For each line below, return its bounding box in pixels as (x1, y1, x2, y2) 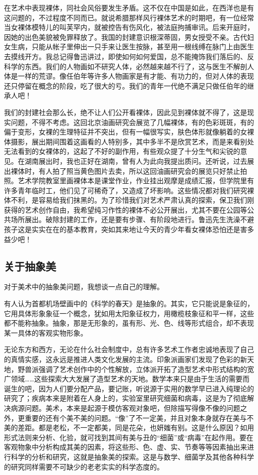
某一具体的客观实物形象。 (4, 327, 87, 338)
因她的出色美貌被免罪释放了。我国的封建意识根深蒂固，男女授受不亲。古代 (4, 31, 247, 42)
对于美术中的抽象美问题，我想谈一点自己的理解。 (4, 281, 164, 292)
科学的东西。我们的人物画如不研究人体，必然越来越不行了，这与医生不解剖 (4, 61, 247, 71)
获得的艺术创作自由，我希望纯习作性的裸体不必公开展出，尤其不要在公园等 (4, 204, 247, 215)
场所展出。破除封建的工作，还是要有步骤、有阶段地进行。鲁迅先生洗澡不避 (10, 214, 254, 225)
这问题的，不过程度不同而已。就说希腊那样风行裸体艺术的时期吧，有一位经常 (4, 12, 254, 22)
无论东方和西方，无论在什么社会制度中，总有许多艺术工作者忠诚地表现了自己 (4, 344, 254, 355)
